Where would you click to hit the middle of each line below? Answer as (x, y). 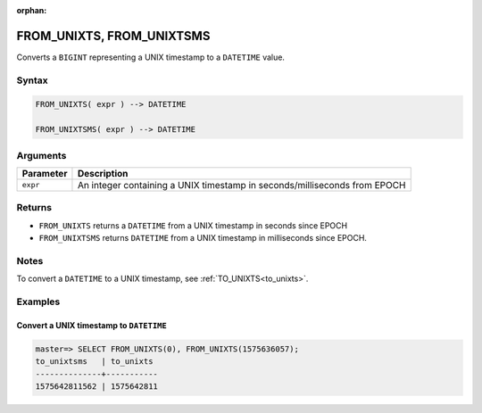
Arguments (42, 155)
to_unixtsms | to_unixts (94, 362)
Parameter (45, 173)
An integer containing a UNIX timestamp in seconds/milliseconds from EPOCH (241, 185)
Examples (38, 301)
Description (103, 173)
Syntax (32, 80)
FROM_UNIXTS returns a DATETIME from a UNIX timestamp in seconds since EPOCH (193, 225)
